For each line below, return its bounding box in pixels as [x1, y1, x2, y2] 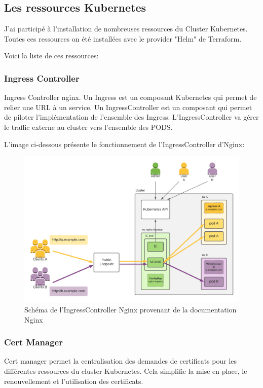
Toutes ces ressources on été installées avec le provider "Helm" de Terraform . [4, 33, 242, 44]
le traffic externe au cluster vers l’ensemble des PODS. [4, 121, 173, 132]
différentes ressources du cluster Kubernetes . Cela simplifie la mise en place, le [4, 365, 247, 376]
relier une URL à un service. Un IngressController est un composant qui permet [4, 101, 252, 112]
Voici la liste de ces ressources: [4, 50, 99, 61]
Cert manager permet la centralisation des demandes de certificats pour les [4, 356, 237, 366]
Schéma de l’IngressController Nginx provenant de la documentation [24, 304, 237, 314]
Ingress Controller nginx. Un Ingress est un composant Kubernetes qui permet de [4, 92, 257, 102]
